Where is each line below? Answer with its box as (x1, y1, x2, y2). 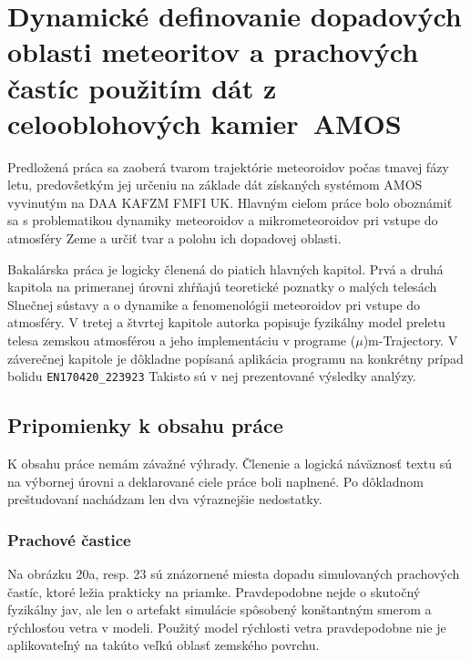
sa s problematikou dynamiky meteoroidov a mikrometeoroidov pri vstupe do (7, 211, 438, 230)
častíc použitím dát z (7, 68, 277, 106)
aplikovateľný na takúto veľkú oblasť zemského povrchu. (7, 635, 320, 655)
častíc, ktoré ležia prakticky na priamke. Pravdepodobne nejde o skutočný (7, 582, 421, 601)
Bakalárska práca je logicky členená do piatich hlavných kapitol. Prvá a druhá (7, 259, 444, 278)
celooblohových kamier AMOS (7, 104, 402, 141)
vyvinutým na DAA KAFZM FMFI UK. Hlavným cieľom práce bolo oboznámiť (7, 192, 453, 211)
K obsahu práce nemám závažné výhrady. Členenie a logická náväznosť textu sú (7, 454, 452, 473)
